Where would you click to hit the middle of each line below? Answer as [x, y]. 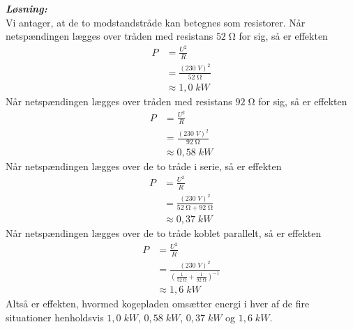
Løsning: [27, 8]
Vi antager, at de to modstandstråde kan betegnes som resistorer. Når [156, 22]
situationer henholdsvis [55, 317]
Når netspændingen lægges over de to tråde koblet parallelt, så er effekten [164, 233]
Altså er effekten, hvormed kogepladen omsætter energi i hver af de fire [158, 304]
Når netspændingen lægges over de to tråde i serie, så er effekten [144, 166]
